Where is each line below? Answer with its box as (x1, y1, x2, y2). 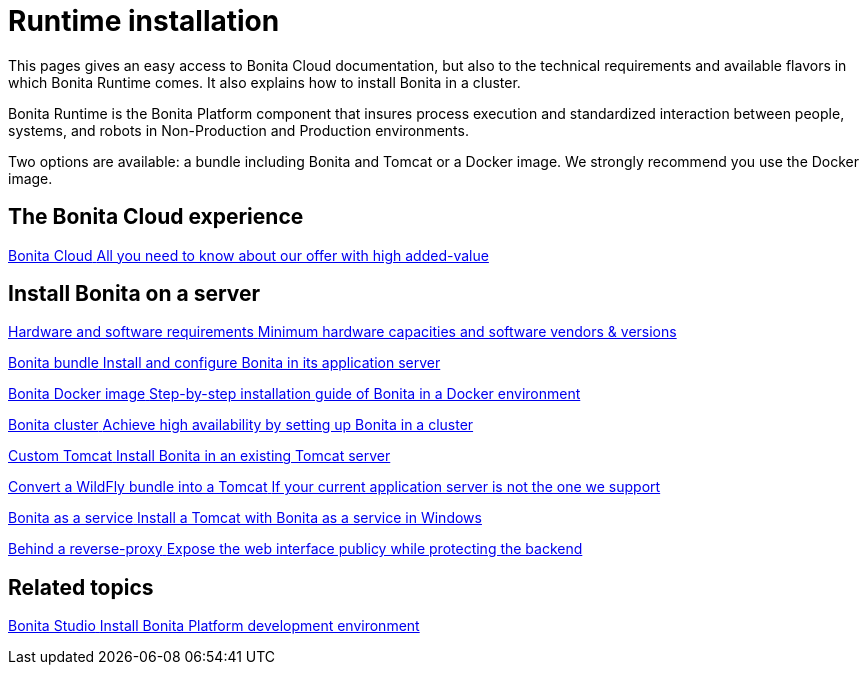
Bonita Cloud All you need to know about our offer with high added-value (8, 246, 489, 264)
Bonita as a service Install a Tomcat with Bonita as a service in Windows (8, 509, 482, 527)
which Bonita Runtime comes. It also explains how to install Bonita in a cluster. (8, 73, 521, 91)
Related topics (8, 574, 154, 600)
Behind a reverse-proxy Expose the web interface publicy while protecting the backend (8, 540, 583, 558)
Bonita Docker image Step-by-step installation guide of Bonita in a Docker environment (8, 385, 581, 403)
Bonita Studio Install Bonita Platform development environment (8, 617, 420, 635)
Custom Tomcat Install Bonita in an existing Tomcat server (8, 447, 391, 465)
